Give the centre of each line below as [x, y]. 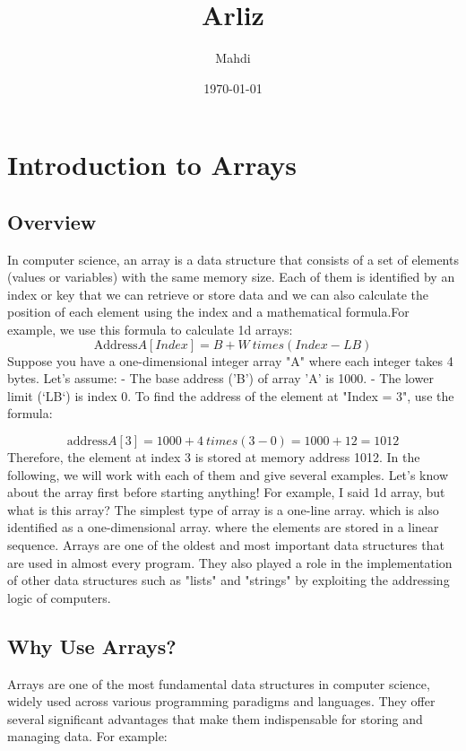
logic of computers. [59, 597]
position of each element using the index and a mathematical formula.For [208, 312]
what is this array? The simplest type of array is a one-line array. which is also [223, 509]
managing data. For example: [87, 736]
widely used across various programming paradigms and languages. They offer [221, 701]
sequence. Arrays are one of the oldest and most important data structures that [226, 545]
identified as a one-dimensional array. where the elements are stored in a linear [223, 527]
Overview [52, 221]
